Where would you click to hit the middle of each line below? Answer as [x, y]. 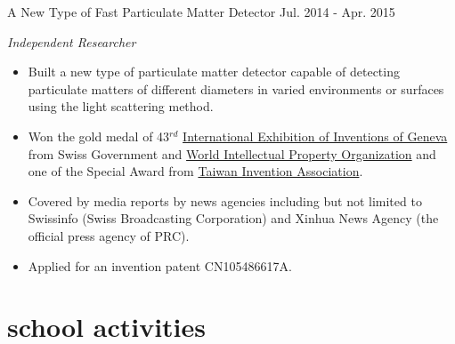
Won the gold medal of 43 [99, 136]
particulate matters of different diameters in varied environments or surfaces [236, 88]
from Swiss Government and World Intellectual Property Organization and [232, 153]
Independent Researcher [72, 41]
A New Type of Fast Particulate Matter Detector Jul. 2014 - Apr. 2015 [201, 12]
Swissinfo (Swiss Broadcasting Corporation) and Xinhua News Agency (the [233, 218]
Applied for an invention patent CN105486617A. [160, 265]
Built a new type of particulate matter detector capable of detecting [214, 72]
